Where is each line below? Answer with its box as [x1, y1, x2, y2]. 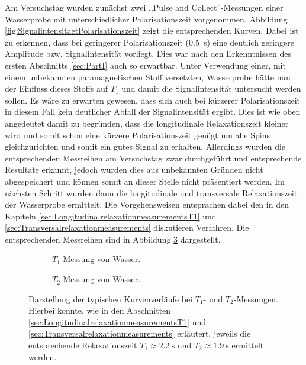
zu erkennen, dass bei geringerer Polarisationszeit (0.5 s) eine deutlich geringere [5, 35, 294, 48]
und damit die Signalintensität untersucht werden [121, 82, 301, 95]
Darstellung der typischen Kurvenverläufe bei [28, 292, 193, 305]
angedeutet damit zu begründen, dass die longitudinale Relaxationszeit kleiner [5, 117, 289, 129]
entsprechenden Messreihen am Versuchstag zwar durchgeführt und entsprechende [5, 151, 302, 164]
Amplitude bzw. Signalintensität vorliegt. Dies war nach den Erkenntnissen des [5, 47, 291, 60]
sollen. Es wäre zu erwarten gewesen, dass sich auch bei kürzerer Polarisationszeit [5, 93, 300, 106]
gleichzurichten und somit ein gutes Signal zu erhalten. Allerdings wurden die [5, 140, 286, 153]
